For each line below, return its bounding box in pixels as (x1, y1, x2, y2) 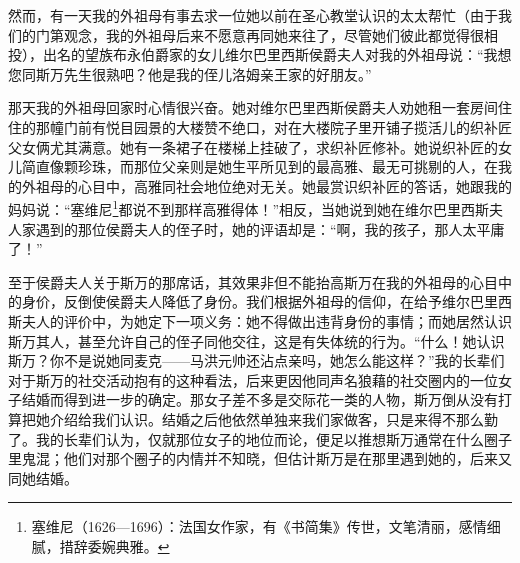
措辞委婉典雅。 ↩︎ (59, 535, 170, 556)
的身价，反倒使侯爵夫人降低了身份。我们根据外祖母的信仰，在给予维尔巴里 (8, 291, 498, 312)
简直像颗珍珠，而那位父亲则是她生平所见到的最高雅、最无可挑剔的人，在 (21, 156, 498, 177)
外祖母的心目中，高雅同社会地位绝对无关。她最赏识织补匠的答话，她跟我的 (21, 175, 512, 196)
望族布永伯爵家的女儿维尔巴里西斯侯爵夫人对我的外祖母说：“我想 (84, 44, 512, 65)
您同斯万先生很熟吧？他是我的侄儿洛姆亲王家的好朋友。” (8, 63, 372, 84)
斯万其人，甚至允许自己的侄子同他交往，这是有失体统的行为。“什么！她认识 (8, 330, 505, 351)
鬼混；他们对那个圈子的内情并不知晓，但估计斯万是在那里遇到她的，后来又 (21, 448, 512, 469)
